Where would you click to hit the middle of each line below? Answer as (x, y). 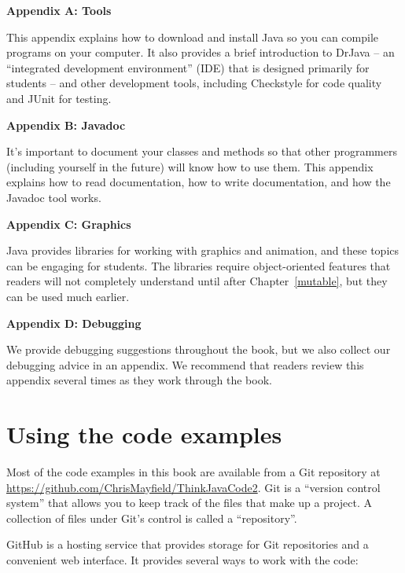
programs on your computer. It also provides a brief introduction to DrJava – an (201, 52)
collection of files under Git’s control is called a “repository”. (152, 518)
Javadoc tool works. (54, 197)
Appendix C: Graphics (69, 224)
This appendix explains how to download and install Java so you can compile (193, 37)
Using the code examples (144, 434)
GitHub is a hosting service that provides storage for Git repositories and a (188, 544)
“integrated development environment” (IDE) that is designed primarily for (188, 67)
